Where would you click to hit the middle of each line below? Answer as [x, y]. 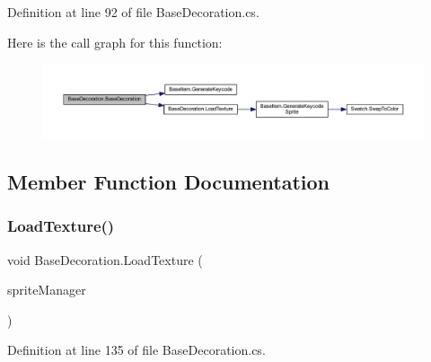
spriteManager [47, 290]
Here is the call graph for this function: [115, 42]
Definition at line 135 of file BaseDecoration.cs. [136, 350]
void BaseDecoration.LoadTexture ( [105, 259]
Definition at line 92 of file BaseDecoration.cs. [133, 12]
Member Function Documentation [169, 181]
